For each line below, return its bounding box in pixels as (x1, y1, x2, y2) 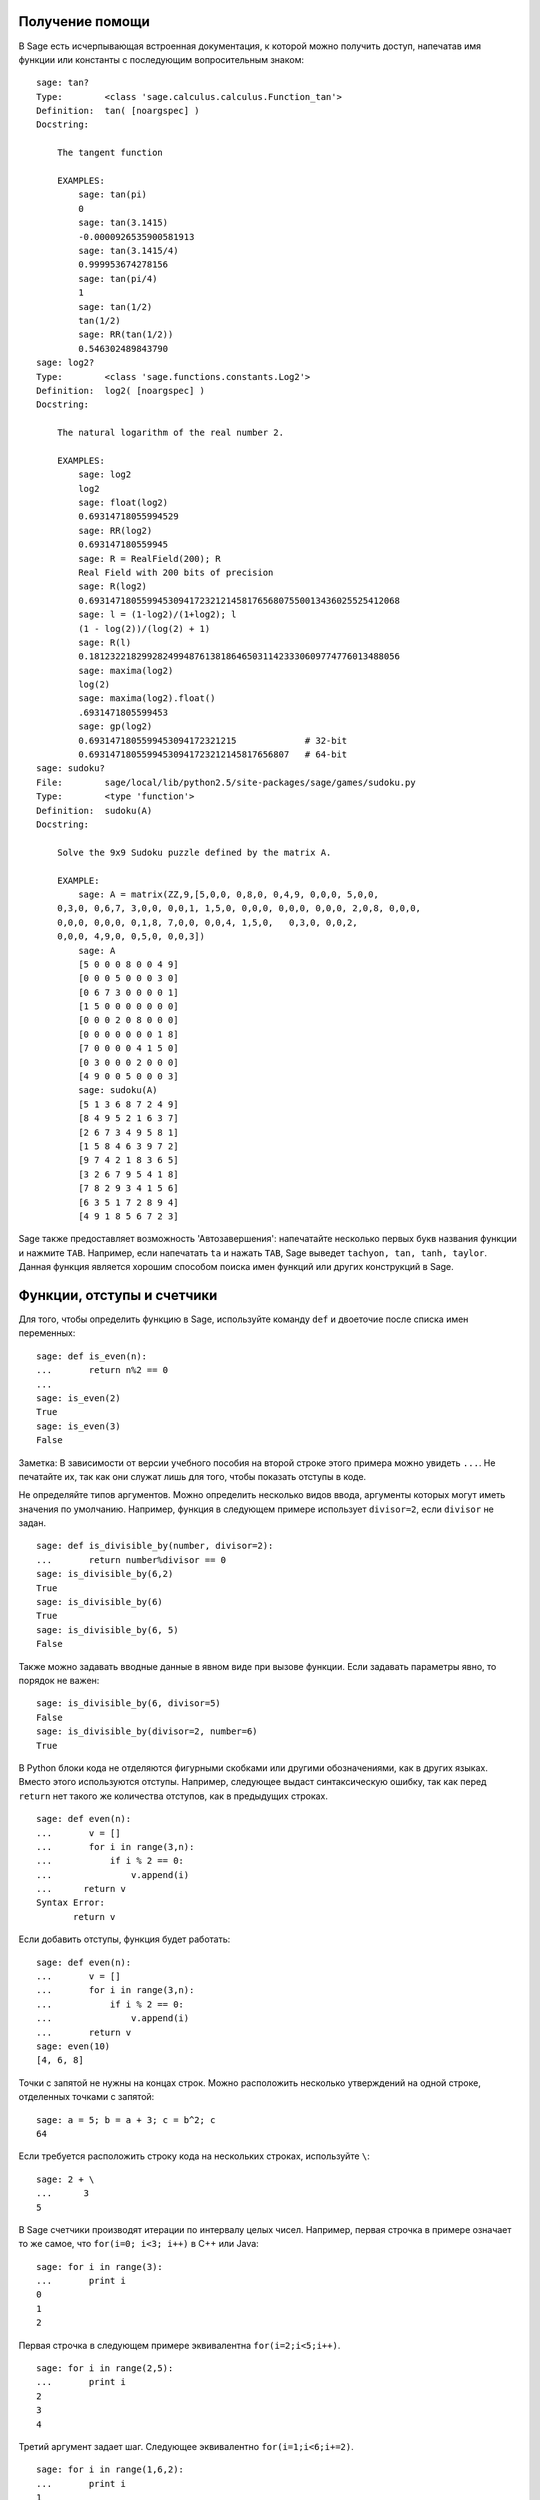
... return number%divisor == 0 (36, 1554, 227, 1565)
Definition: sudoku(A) (36, 805, 153, 816)
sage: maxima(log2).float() (78, 693, 216, 704)
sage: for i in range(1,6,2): (36, 2464, 185, 2475)
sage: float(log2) (78, 497, 169, 509)
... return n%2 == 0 (36, 1365, 169, 1376)
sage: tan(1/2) (78, 301, 153, 312)
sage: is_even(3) (36, 1420, 121, 1432)
